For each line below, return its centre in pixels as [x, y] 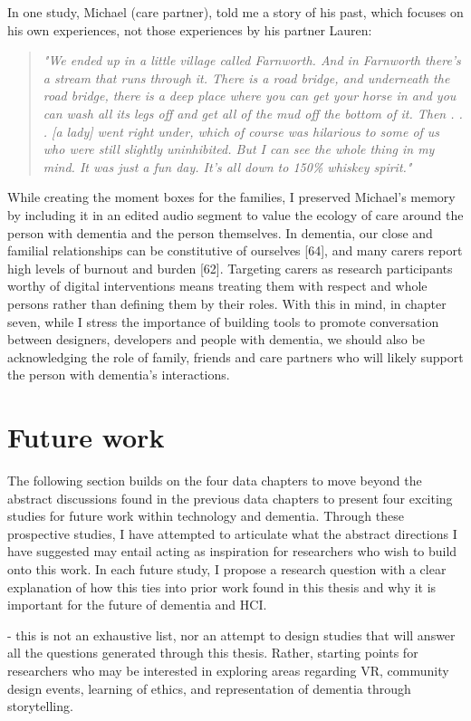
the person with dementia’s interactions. [119, 375]
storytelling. [40, 706]
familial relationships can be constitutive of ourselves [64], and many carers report [235, 250]
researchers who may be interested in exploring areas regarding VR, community [228, 670]
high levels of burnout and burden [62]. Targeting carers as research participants [230, 268]
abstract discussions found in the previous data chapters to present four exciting [230, 498]
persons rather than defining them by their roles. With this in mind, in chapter [227, 303]
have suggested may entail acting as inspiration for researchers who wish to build [232, 551]
